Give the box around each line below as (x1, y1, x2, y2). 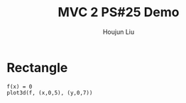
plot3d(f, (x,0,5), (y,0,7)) (6, 89, 93, 96)
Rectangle (6, 59, 68, 75)
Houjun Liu (102, 28, 135, 36)
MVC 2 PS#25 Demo (58, 4, 180, 20)
